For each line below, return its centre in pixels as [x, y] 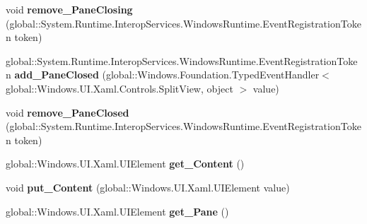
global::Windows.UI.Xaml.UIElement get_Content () [125, 164]
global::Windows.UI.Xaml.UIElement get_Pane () [117, 211]
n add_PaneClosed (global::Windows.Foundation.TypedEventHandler [163, 75]
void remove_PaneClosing [69, 9]
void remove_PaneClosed [68, 112]
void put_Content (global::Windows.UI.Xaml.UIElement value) [148, 187]
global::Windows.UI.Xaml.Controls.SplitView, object [120, 88]
